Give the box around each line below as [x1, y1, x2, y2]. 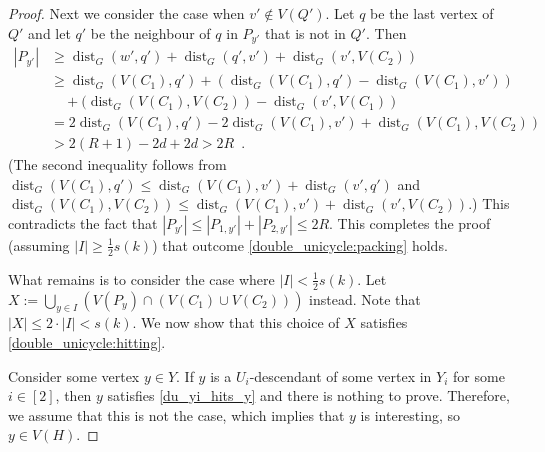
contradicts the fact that [8, 212, 158, 233]
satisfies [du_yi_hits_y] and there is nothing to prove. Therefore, [107, 385, 510, 406]
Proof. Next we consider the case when [8, 3, 245, 23]
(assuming [8, 234, 70, 255]
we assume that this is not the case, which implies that [8, 404, 345, 425]
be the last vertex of [370, 3, 494, 23]
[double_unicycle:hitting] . [8, 332, 166, 353]
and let [28, 22, 71, 43]
